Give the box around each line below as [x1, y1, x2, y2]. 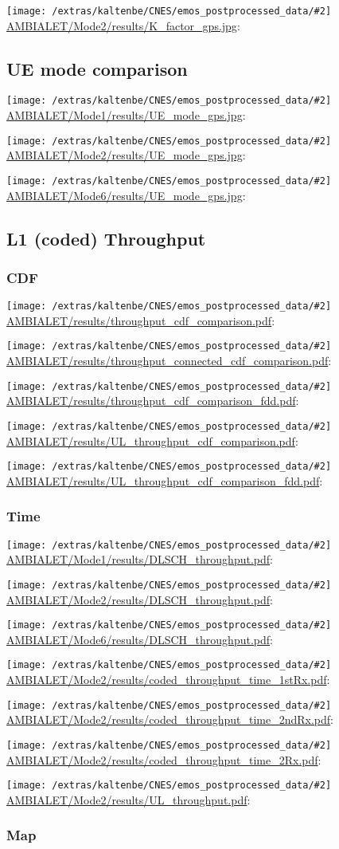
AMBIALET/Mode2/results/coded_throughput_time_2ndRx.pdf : [6, 711, 333, 728]
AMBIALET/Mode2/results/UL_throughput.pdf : [6, 791, 251, 808]
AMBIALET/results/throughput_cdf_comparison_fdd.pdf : [6, 392, 299, 409]
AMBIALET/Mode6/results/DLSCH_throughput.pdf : [6, 631, 273, 647]
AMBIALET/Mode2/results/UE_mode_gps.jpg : [6, 147, 246, 163]
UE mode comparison [6, 56, 188, 81]
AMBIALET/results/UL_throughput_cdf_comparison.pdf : [6, 432, 298, 449]
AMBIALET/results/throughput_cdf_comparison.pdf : [6, 312, 275, 328]
